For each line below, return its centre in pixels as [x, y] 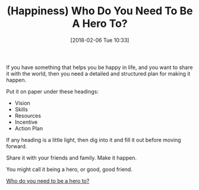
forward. [17, 146]
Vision [23, 103]
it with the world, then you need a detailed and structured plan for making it [98, 73]
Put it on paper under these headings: [53, 91]
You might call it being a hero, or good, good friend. [69, 169]
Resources [28, 116]
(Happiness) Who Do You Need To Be [100, 11]
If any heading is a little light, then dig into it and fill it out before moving [94, 140]
